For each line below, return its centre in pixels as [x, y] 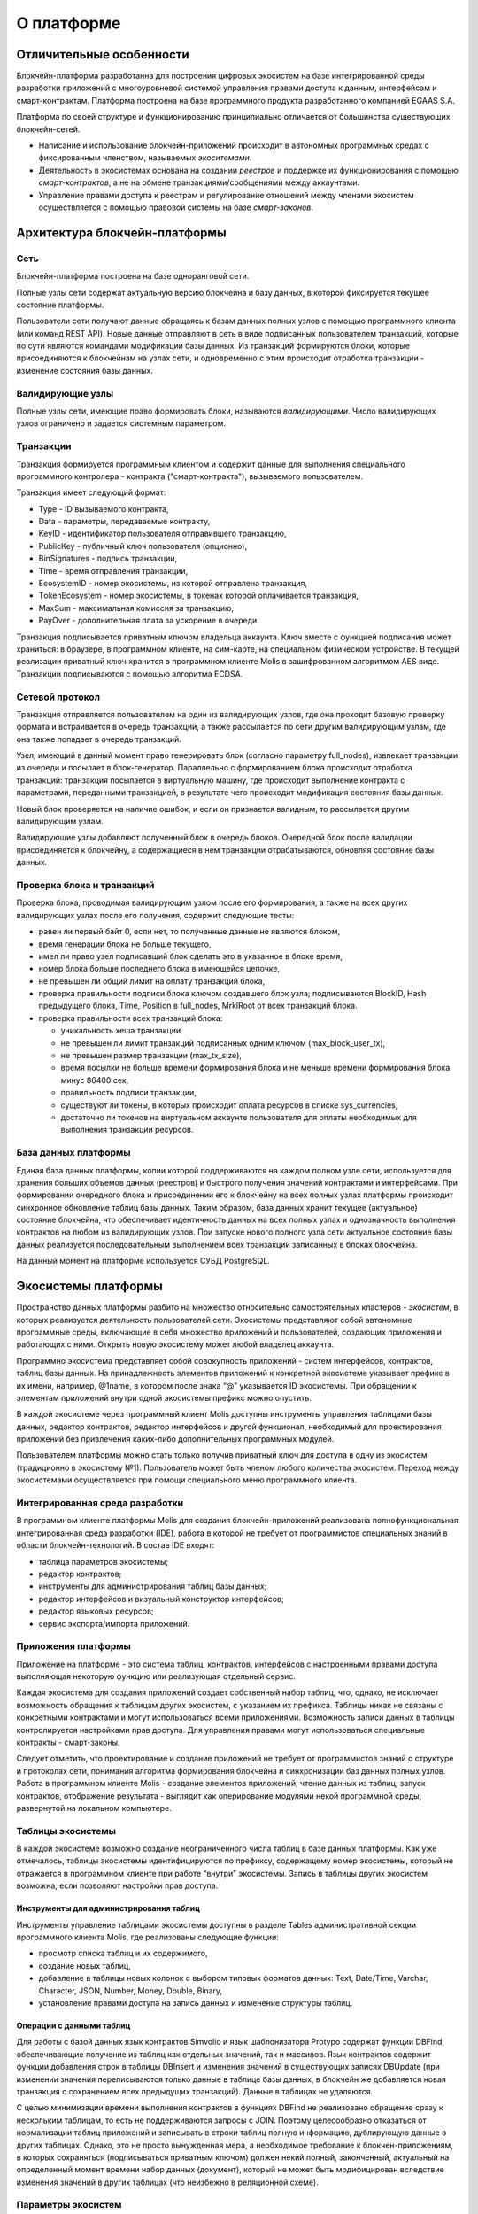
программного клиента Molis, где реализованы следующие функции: [147, 1937]
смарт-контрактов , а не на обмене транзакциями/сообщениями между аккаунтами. [199, 182]
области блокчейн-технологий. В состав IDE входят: [116, 1545]
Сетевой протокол [58, 697]
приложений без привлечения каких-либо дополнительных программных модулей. [175, 1439]
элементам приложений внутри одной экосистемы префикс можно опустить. [164, 1397]
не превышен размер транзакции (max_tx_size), [151, 1056]
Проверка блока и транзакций [85, 885]
